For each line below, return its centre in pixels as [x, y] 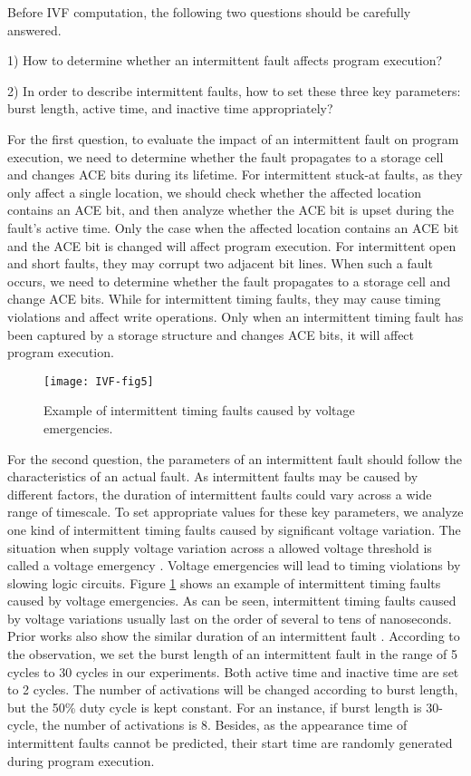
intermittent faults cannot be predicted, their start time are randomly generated [230, 743]
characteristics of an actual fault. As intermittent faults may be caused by [213, 476]
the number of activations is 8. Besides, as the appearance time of [225, 725]
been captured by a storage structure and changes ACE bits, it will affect [211, 334]
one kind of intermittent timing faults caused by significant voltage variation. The [234, 529]
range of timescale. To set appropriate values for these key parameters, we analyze [235, 512]
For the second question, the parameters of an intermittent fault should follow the [235, 458]
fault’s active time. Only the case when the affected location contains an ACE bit [233, 227]
